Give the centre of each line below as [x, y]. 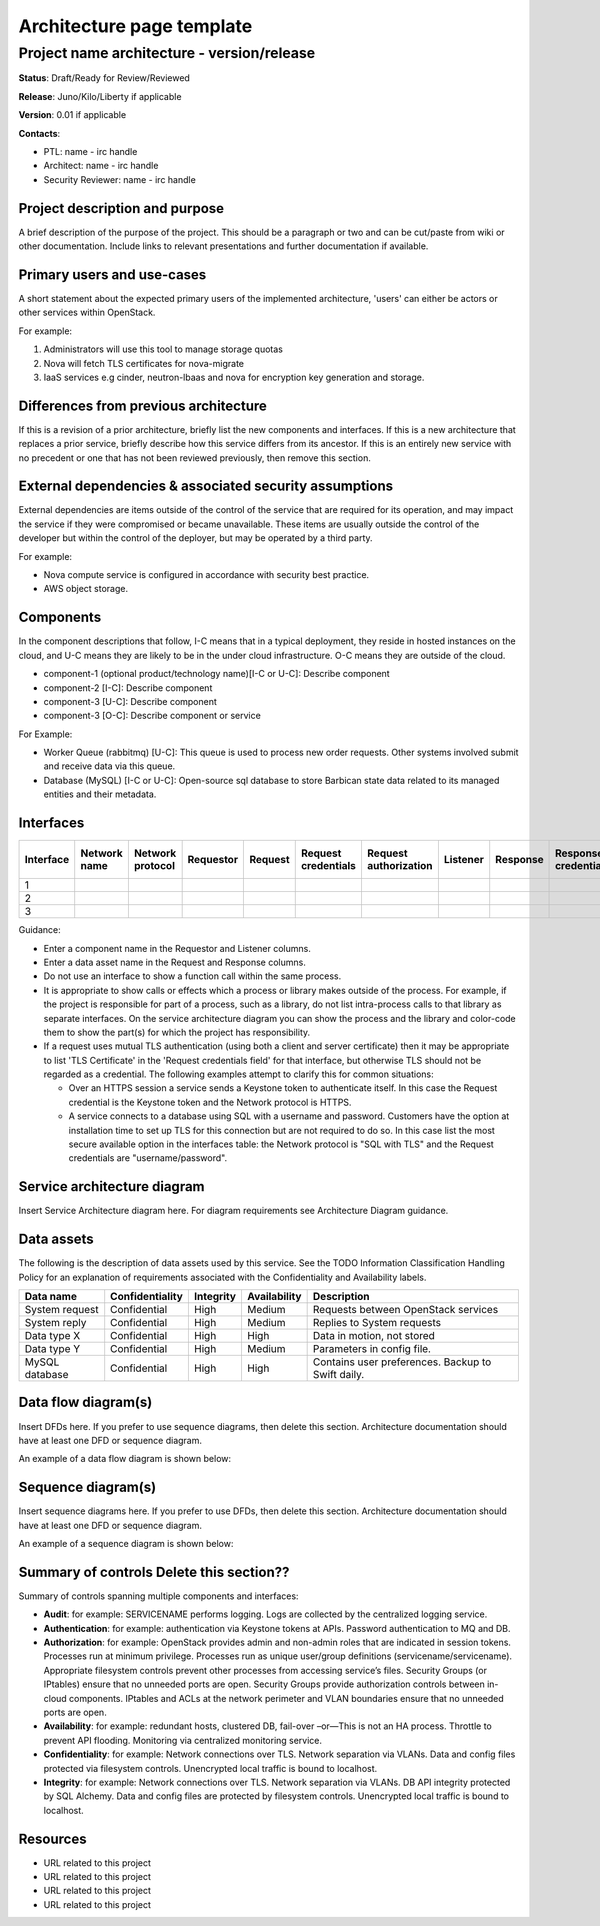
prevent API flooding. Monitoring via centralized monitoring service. [183, 1740]
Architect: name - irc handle [101, 166]
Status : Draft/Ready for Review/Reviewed [104, 78]
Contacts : [39, 133]
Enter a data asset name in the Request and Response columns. [175, 962]
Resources [52, 1838]
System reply [55, 1322]
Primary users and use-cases [112, 274]
